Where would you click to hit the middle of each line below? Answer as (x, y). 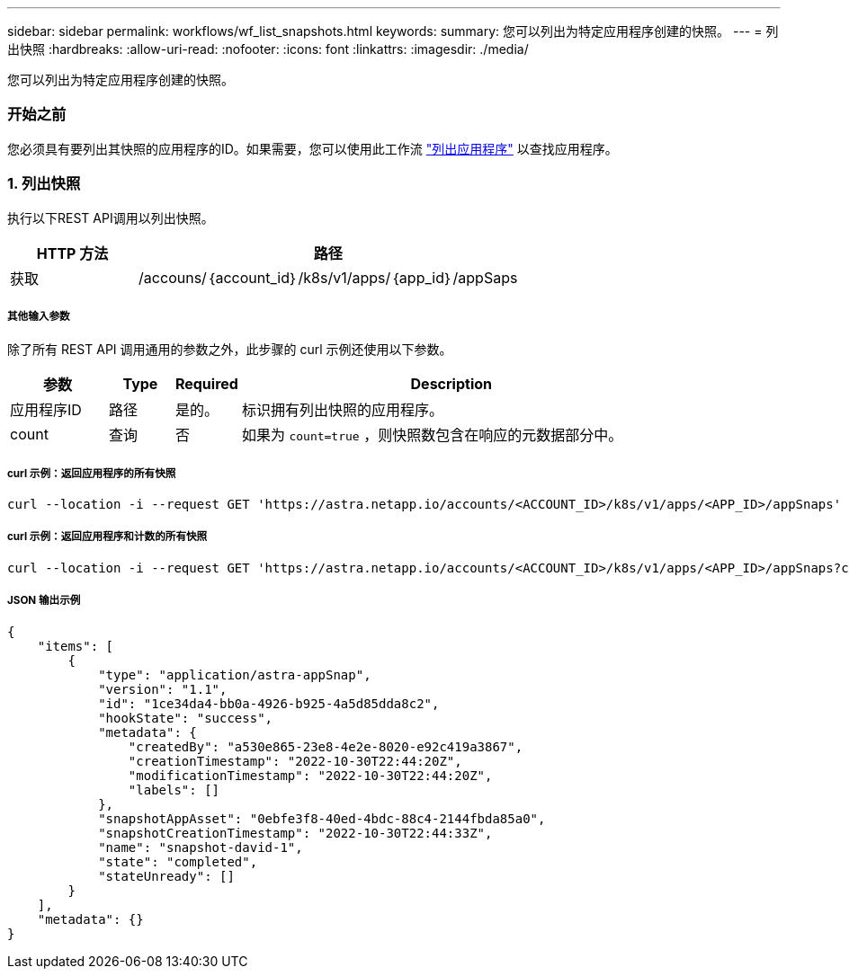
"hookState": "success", (186, 718)
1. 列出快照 (44, 184)
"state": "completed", (178, 861)
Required (206, 384)
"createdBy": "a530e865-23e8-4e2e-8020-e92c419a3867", (326, 746)
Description (451, 384)
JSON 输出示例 (44, 601)
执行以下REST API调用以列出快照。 (111, 217)
